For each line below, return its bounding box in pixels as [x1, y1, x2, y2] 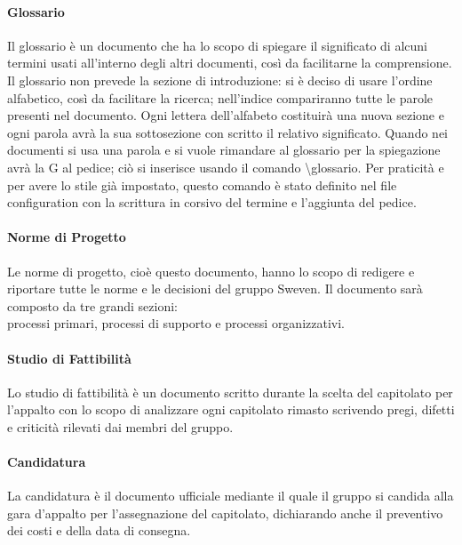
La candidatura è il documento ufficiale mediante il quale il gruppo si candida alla [7, 486, 454, 505]
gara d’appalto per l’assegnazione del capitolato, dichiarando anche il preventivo [7, 503, 443, 522]
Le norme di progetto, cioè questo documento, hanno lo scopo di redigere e [7, 261, 415, 280]
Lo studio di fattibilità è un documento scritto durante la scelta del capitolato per [7, 382, 453, 401]
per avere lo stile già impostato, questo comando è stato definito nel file [7, 175, 397, 194]
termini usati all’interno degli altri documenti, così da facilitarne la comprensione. [7, 53, 452, 72]
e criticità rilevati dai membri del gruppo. [7, 417, 234, 436]
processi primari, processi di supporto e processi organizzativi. [7, 314, 345, 333]
